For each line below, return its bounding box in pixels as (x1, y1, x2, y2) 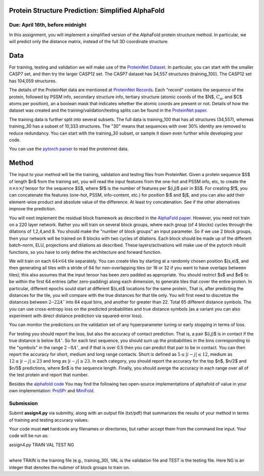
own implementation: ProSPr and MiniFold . (9, 387, 95, 393)
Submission (9, 400, 38, 407)
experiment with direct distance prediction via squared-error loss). (9, 313, 143, 319)
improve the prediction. (9, 206, 56, 212)
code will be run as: (9, 433, 49, 439)
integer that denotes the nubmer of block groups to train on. (9, 464, 130, 470)
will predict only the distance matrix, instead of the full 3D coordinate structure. (9, 39, 169, 45)
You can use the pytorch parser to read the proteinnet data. (9, 146, 129, 152)
